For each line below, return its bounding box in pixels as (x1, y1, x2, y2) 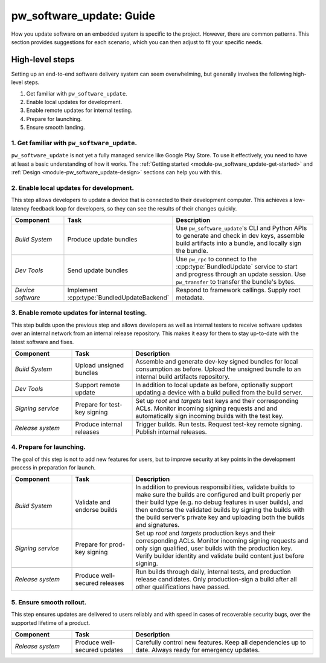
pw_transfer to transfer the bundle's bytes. (176, 278, 296, 286)
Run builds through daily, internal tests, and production (135, 567, 291, 576)
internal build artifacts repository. (135, 372, 230, 380)
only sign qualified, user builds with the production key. (135, 544, 293, 553)
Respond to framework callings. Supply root (176, 286, 301, 295)
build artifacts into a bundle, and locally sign (176, 239, 302, 247)
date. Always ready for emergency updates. (135, 646, 260, 655)
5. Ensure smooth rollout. (11, 598, 87, 606)
